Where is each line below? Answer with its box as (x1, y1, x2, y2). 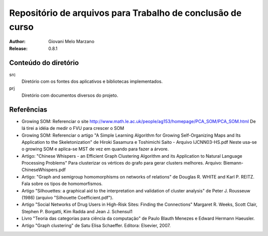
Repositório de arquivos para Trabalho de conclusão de (9, 7, 242, 18)
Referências (9, 105, 48, 114)
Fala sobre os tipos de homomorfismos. (21, 181, 103, 187)
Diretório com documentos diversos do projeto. (21, 92, 119, 98)
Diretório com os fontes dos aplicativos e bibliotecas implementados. (21, 78, 163, 84)
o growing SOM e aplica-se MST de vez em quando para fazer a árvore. (21, 146, 169, 152)
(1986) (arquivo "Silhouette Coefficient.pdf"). (21, 195, 114, 201)
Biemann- (223, 160, 244, 166)
